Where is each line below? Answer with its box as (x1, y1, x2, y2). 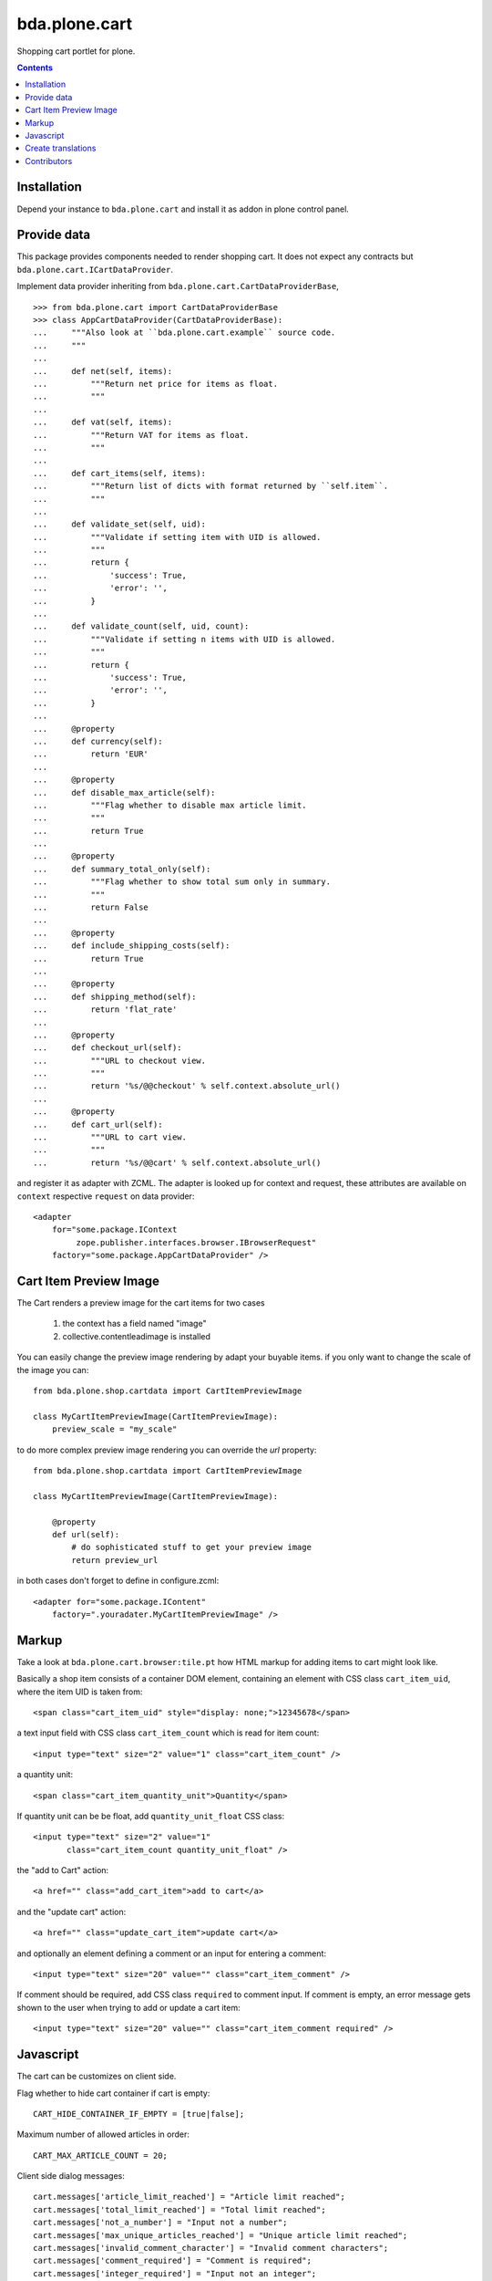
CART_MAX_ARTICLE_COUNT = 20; (33, 2150, 169, 2161)
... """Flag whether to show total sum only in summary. (33, 877, 332, 887)
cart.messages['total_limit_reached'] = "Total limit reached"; (33, 2204, 327, 2214)
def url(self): (51, 1529, 120, 1539)
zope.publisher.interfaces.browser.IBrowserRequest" (76, 1237, 317, 1247)
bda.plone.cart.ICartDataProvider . (16, 264, 173, 275)
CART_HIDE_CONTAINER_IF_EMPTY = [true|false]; (33, 2109, 245, 2119)
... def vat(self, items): (33, 417, 173, 428)
